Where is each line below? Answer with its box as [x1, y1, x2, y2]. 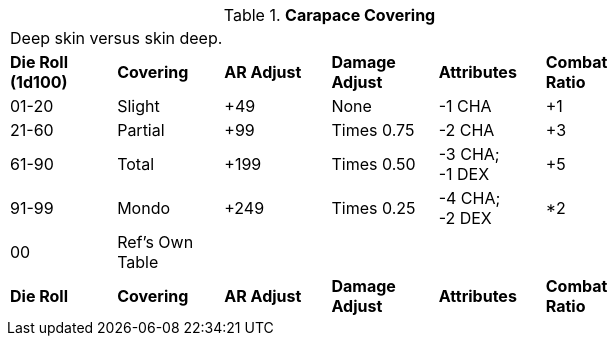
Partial [117, 120, 165, 140]
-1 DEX [438, 164, 490, 184]
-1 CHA [438, 96, 492, 116]
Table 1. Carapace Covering [223, 5, 436, 25]
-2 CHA [438, 120, 495, 140]
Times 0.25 [331, 198, 416, 218]
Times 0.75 [331, 120, 415, 140]
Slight [117, 96, 160, 116]
